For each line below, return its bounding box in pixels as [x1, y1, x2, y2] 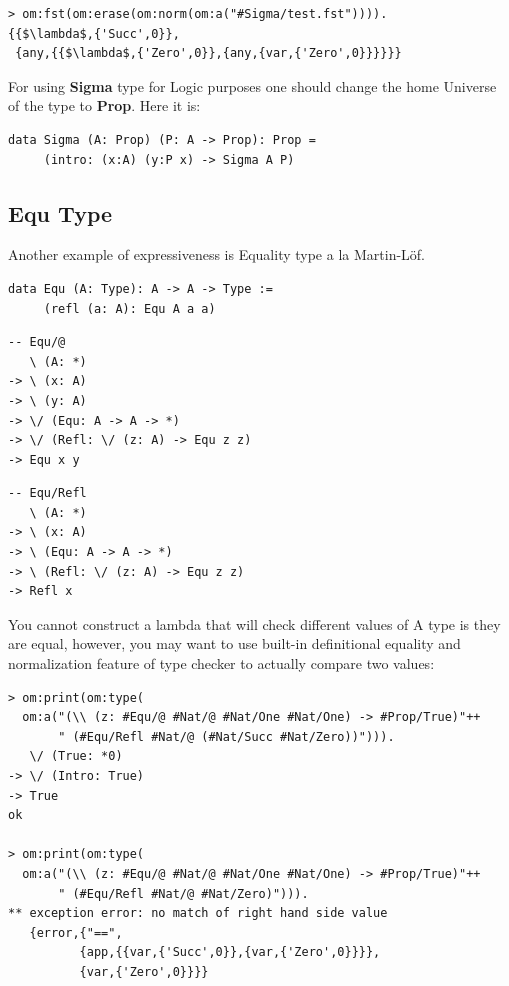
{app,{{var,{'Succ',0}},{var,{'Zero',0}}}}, [79, 945, 381, 960]
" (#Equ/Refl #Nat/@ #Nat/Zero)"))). [58, 886, 309, 901]
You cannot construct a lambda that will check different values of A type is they [8, 613, 501, 634]
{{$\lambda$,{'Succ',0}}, [8, 26, 180, 41]
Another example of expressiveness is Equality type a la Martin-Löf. [8, 244, 426, 265]
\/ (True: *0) [29, 749, 123, 764]
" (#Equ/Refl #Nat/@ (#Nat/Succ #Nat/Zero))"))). [58, 729, 395, 744]
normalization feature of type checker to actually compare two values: [8, 653, 435, 674]
